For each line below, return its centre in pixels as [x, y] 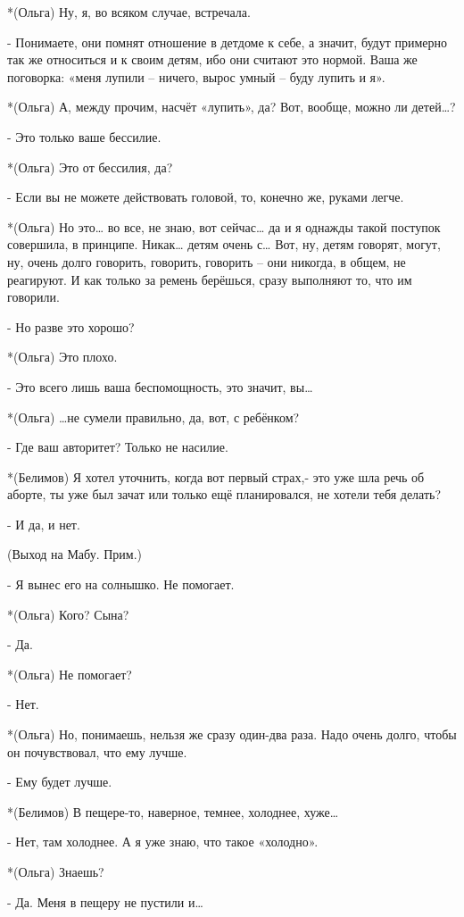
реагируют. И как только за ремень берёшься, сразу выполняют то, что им [210, 279]
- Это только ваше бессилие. [84, 136]
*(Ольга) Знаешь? [56, 871]
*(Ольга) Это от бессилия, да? [90, 167]
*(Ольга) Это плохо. [62, 357]
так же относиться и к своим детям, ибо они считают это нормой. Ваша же [212, 59]
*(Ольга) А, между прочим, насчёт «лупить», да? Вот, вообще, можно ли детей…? [232, 107]
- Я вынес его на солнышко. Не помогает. [121, 584]
